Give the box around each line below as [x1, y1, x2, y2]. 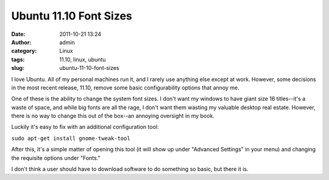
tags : [11, 55, 25, 63]
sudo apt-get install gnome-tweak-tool [11, 134, 130, 142]
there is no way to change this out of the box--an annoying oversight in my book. [11, 112, 214, 120]
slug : [11, 64, 24, 72]
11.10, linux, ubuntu [59, 55, 106, 63]
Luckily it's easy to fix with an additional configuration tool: [11, 123, 159, 131]
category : [11, 47, 37, 55]
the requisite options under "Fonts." [11, 154, 101, 161]
